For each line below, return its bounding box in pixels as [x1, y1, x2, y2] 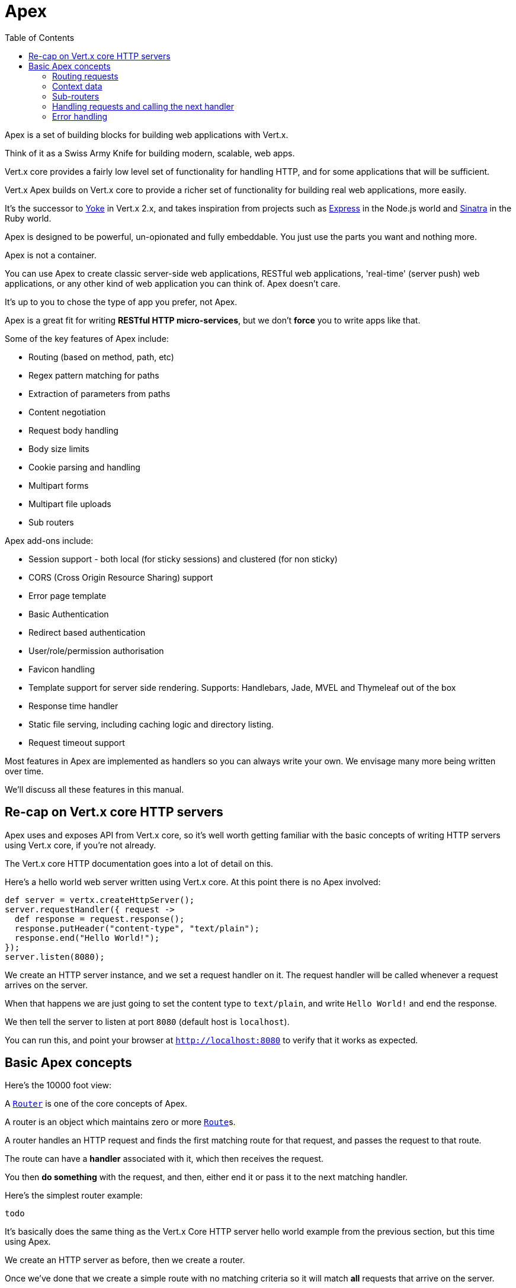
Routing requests [52, 71, 118, 81]
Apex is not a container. [5, 249, 97, 260]
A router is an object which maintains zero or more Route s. [5, 1117, 236, 1127]
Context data [52, 81, 102, 91]
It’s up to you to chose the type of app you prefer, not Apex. [5, 296, 238, 307]
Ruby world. [5, 213, 52, 223]
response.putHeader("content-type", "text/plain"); [14, 923, 259, 933]
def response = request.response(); [14, 914, 185, 924]
